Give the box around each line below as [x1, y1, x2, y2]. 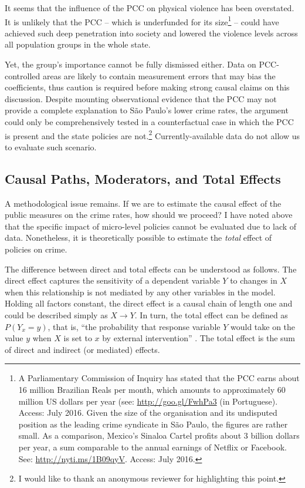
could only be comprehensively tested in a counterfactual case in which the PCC [5, 116, 294, 127]
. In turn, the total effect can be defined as [134, 308, 288, 321]
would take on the [230, 320, 296, 332]
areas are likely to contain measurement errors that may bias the [42, 69, 276, 82]
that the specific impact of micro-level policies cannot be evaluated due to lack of [5, 220, 297, 232]
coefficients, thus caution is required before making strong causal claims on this [5, 81, 290, 93]
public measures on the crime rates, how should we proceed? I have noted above [5, 208, 293, 221]
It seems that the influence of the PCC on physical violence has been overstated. [5, 2, 294, 14]
